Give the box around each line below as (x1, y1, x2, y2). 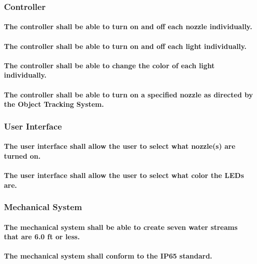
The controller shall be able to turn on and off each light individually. (4, 41, 247, 51)
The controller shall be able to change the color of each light (4, 60, 215, 70)
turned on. (4, 150, 41, 161)
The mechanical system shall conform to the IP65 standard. (4, 251, 213, 261)
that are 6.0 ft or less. (4, 231, 80, 242)
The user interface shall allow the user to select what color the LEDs (4, 170, 244, 180)
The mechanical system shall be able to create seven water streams (4, 221, 238, 232)
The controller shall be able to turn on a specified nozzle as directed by (4, 89, 253, 99)
